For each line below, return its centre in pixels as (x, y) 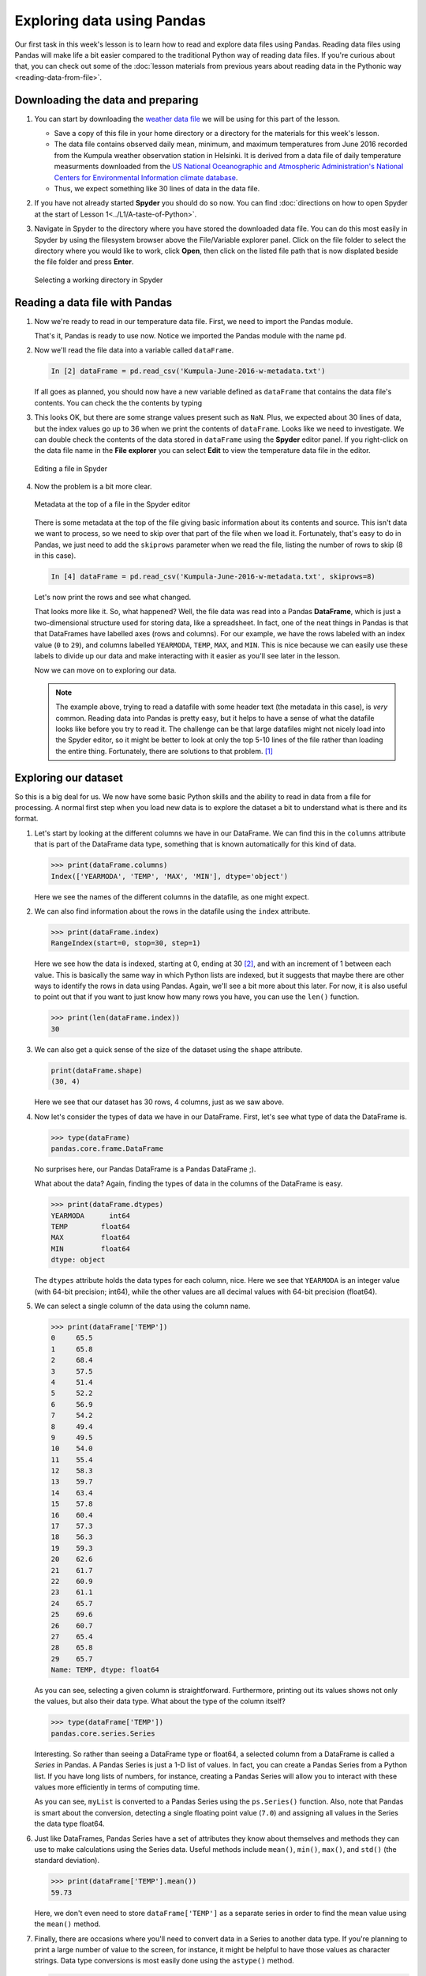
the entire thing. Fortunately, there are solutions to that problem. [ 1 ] (164, 751)
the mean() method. (67, 1924)
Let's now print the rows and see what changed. (113, 598)
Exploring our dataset (69, 777)
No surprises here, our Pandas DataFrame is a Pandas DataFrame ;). (145, 1169)
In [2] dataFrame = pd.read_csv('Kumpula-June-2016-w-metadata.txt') (188, 371)
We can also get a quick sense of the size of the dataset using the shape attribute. (168, 1049)
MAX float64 (90, 1238)
